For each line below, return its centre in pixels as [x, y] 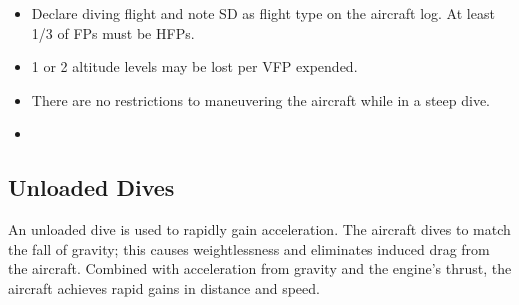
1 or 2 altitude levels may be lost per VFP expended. [194, 66]
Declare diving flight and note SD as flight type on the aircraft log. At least [263, 13]
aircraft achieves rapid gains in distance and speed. [164, 287]
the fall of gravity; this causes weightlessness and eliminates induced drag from [249, 248]
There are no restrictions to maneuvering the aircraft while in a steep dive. [261, 99]
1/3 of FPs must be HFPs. [113, 32]
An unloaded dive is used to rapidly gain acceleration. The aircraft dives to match [259, 229]
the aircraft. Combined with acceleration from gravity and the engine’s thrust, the [260, 268]
